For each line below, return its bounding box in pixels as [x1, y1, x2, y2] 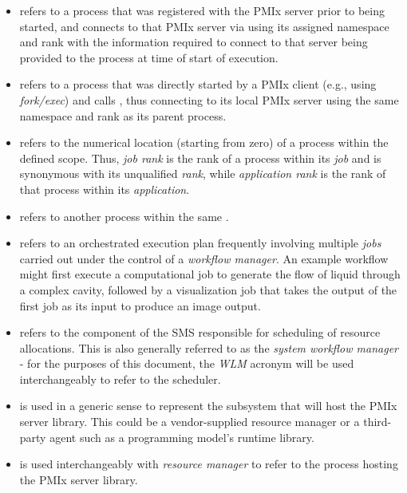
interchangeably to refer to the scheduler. [19, 370, 221, 387]
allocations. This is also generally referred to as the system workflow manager [19, 339, 398, 356]
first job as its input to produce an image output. [19, 297, 261, 314]
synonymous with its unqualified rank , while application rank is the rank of [19, 165, 386, 182]
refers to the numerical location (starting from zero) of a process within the [19, 134, 389, 151]
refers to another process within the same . [19, 207, 229, 224]
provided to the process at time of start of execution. [19, 49, 279, 65]
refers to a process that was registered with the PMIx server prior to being [19, 2, 385, 18]
